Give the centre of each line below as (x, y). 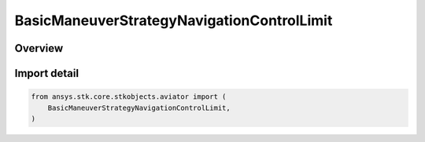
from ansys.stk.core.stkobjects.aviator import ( (129, 97)
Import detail (46, 73)
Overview (39, 48)
